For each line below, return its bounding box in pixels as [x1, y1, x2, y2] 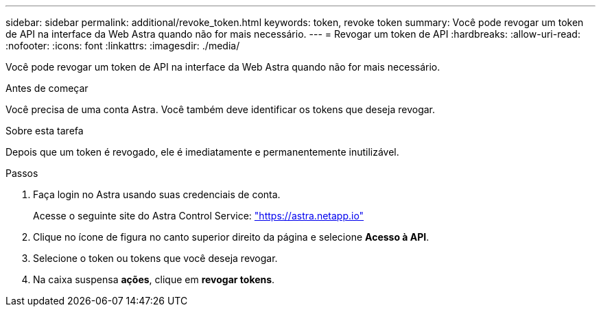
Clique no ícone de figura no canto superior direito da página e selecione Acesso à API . [33, 231, 429, 243]
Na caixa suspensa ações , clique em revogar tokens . [33, 274, 275, 285]
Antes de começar [5, 82, 89, 94]
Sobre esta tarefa [5, 125, 84, 136]
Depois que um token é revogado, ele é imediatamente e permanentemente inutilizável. [5, 146, 399, 158]
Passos [5, 167, 38, 179]
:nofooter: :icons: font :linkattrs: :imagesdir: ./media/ [5, 40, 240, 51]
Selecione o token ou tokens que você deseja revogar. [33, 252, 278, 264]
